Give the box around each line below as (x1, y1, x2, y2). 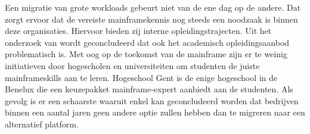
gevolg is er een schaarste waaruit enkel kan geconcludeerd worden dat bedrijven (5, 94, 299, 107)
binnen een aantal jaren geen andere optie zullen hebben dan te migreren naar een (5, 106, 305, 119)
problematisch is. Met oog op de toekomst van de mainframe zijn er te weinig (5, 48, 287, 60)
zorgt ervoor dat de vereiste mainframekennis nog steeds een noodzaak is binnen (5, 13, 298, 25)
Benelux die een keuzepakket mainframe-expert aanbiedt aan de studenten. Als (5, 83, 293, 95)
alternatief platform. (5, 117, 79, 130)
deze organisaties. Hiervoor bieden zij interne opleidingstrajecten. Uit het (5, 24, 272, 37)
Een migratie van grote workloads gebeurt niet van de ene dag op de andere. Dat (5, 1, 301, 13)
